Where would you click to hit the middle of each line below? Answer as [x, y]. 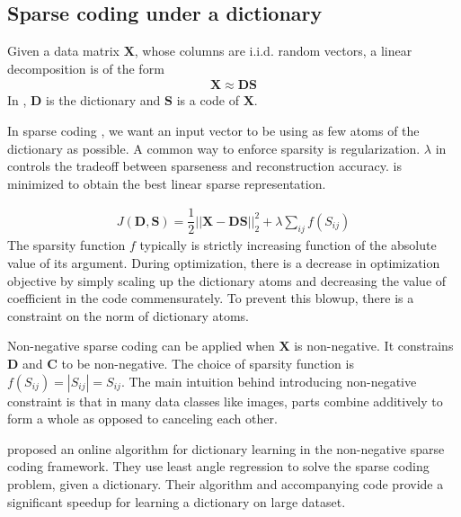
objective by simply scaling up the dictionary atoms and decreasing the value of [227, 280]
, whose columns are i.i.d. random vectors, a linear [273, 51]
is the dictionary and [103, 100]
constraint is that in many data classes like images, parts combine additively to [225, 401]
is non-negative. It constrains [374, 346]
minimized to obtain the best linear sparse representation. [167, 183]
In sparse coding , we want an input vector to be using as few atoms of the [213, 131]
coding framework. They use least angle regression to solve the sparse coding [218, 466]
